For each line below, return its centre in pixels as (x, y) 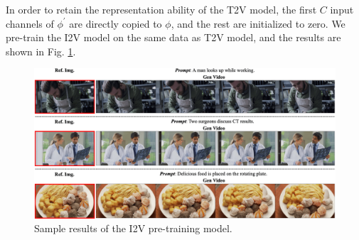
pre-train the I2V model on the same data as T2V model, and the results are (173, 37)
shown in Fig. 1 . (41, 51)
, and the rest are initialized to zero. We (258, 23)
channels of (30, 23)
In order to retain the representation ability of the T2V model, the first (161, 9)
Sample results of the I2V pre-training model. (133, 228)
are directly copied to (116, 23)
